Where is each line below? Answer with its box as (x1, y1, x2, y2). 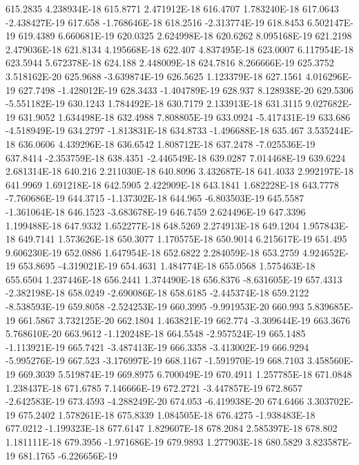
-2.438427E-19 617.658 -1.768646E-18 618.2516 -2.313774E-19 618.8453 (6, 15, 304, 29)
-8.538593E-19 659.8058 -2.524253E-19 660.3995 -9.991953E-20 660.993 (6, 299, 304, 314)
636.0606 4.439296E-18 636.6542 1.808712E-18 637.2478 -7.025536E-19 (18, 136, 316, 151)
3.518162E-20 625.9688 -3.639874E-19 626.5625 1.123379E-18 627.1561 (6, 68, 302, 83)
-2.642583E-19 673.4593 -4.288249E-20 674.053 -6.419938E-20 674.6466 (6, 394, 304, 408)
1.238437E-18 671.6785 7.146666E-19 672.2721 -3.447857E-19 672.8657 (6, 380, 302, 395)
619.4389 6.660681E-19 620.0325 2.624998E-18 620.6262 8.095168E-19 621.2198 (18, 28, 352, 43)
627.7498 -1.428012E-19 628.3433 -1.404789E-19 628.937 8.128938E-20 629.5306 (18, 82, 353, 97)
